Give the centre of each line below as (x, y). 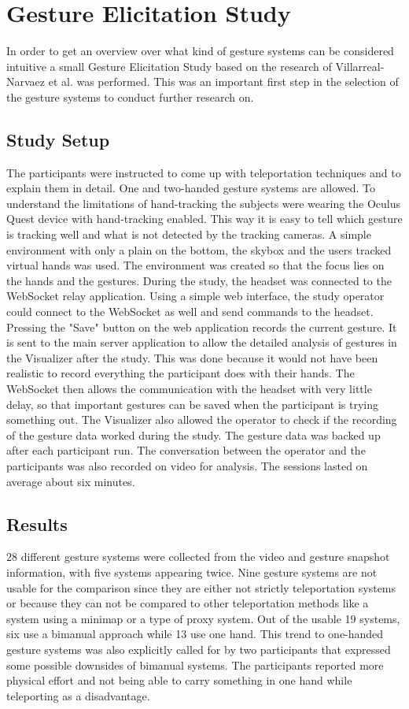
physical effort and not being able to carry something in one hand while (179, 680)
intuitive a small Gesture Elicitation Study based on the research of (169, 66)
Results (37, 523)
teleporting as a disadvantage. (78, 695)
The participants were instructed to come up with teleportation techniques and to (204, 172)
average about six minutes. (71, 481)
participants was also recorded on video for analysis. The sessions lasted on (187, 465)
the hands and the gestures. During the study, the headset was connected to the (199, 280)
